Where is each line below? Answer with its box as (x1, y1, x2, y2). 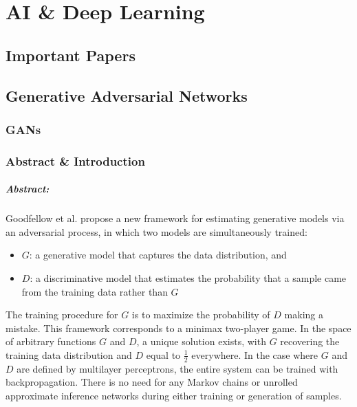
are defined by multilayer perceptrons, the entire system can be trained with (17, 361, 338, 375)
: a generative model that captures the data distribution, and (29, 247, 287, 262)
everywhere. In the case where (191, 347, 318, 362)
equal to (146, 347, 181, 362)
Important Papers (6, 44, 136, 65)
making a (284, 307, 323, 322)
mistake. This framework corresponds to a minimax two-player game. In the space (6, 320, 351, 335)
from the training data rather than (21, 284, 168, 298)
